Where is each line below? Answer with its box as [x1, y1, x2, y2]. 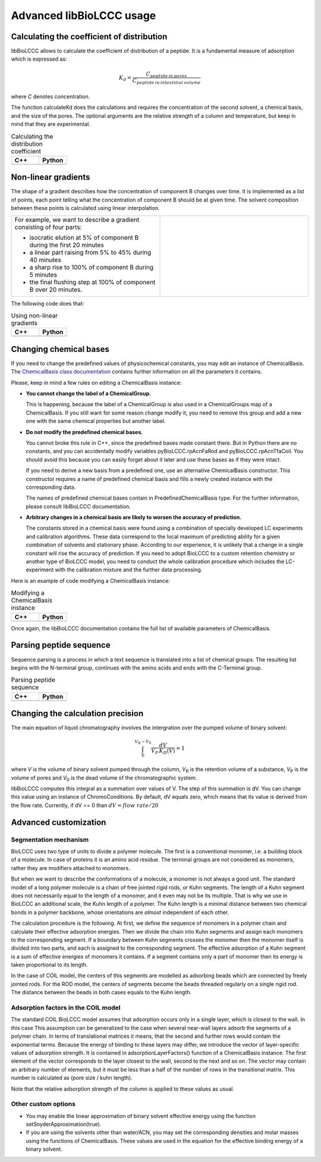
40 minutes [29, 256, 62, 264]
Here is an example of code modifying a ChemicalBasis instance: [11, 577, 171, 584]
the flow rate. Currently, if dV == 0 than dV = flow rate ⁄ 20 [11, 802, 159, 809]
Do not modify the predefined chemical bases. [26, 428, 143, 435]
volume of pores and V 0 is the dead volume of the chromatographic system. [11, 774, 197, 783]
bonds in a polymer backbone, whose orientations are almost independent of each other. [11, 909, 229, 916]
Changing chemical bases [11, 344, 110, 354]
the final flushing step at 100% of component [29, 278, 156, 286]
